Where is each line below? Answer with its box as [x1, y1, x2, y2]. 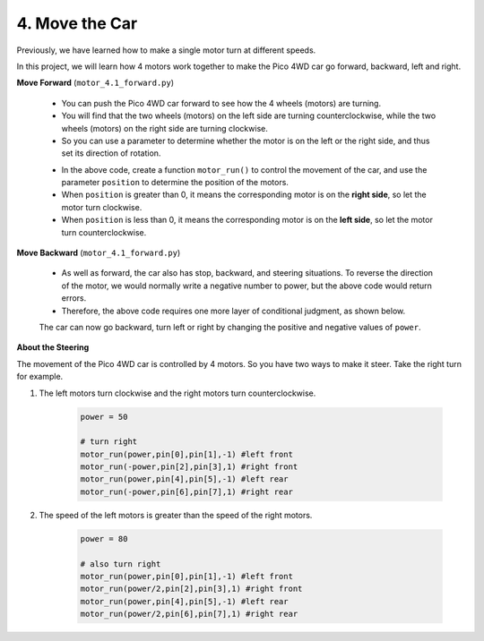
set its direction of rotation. [61, 148, 161, 158]
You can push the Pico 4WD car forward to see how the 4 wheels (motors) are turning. [61, 98, 381, 108]
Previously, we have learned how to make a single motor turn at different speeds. [16, 45, 316, 56]
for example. [16, 372, 64, 382]
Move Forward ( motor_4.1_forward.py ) [16, 77, 175, 89]
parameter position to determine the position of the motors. [61, 177, 289, 188]
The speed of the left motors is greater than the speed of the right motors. [39, 509, 313, 520]
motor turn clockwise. [61, 201, 143, 212]
